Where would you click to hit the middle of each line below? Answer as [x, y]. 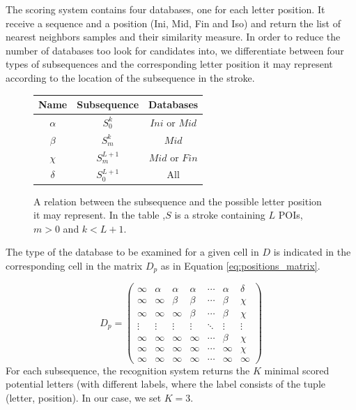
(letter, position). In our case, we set [84, 397]
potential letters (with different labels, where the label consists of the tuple [165, 384]
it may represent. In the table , [100, 215]
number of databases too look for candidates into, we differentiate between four [175, 50]
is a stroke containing [220, 215]
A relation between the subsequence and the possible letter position [178, 201]
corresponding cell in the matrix [74, 265]
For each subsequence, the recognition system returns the [128, 370]
